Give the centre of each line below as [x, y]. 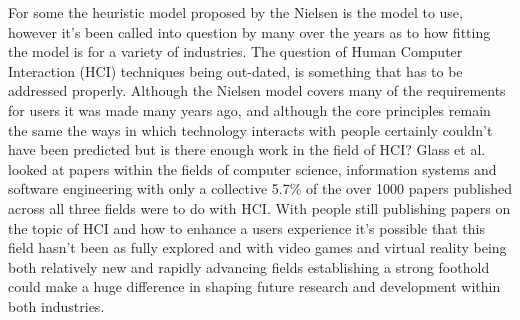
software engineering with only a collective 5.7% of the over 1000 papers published [260, 188]
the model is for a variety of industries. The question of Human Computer [235, 51]
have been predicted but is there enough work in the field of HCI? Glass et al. [247, 149]
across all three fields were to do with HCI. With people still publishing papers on [259, 207]
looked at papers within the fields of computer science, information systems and [252, 168]
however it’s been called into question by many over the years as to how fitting [249, 31]
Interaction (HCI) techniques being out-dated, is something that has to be [235, 70]
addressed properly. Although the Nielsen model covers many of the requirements [257, 90]
